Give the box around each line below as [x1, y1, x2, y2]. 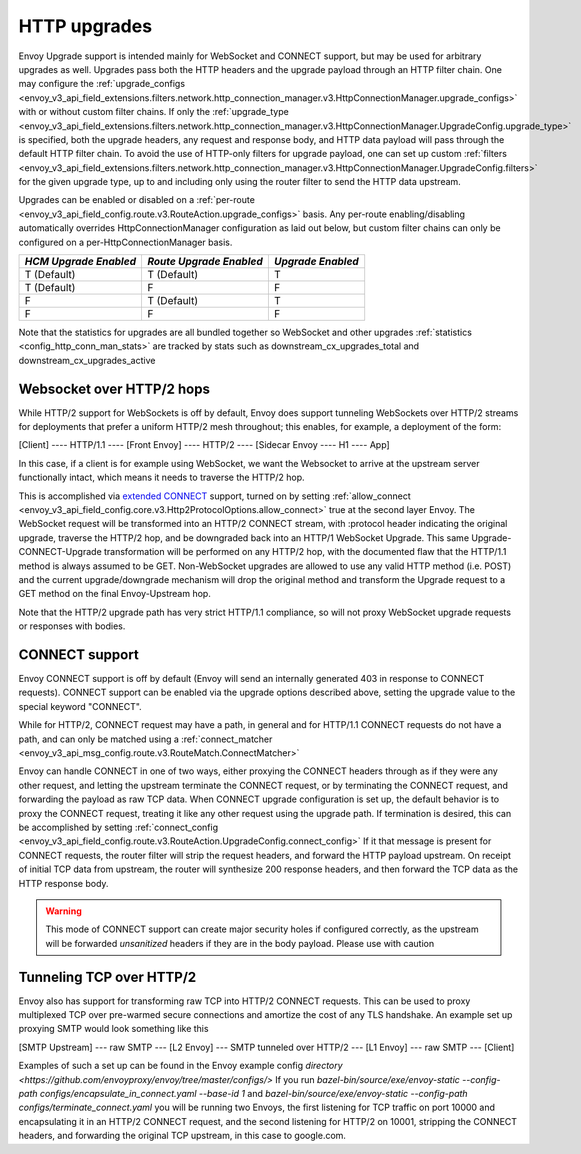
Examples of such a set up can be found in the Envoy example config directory [18, 1060, 344, 1072]
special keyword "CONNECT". [18, 700, 142, 712]
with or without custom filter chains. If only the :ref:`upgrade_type [18, 106, 289, 118]
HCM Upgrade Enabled [24, 255, 137, 269]
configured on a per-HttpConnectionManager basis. [18, 236, 233, 248]
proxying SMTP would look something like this [18, 1023, 209, 1035]
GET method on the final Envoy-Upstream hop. [18, 588, 212, 600]
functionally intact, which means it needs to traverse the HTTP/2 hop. [18, 471, 305, 484]
